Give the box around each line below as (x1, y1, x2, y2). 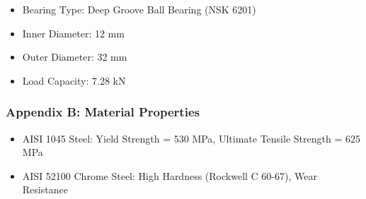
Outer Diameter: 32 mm (22, 49, 127, 64)
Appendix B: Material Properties (6, 103, 200, 121)
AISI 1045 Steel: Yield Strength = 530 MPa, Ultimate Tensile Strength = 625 (22, 131, 360, 145)
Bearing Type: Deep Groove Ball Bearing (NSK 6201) (22, 2, 256, 16)
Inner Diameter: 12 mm (22, 25, 125, 40)
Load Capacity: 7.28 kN (22, 73, 126, 88)
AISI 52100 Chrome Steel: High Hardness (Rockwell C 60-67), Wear (22, 168, 317, 183)
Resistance (22, 182, 68, 197)
